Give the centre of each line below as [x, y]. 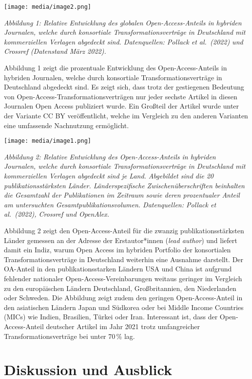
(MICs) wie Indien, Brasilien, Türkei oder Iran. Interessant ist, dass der [111, 317]
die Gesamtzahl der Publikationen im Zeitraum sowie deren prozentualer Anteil [122, 195]
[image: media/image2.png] [48, 7]
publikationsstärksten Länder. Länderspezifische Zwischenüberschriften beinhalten [124, 185]
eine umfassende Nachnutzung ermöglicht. [67, 125]
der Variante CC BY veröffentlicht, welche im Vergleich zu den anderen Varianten [126, 115]
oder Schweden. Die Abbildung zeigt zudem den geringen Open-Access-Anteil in [123, 298]
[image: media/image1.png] [48, 141]
